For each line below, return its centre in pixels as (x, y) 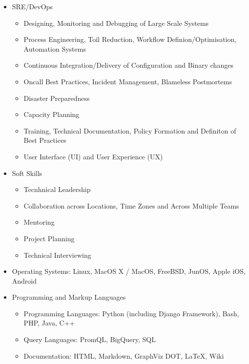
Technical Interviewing (57, 255)
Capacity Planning (52, 114)
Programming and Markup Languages (69, 297)
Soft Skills (27, 173)
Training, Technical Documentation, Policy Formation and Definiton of (130, 130)
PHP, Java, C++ (49, 323)
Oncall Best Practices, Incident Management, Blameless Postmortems (128, 81)
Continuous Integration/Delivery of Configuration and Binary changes (128, 65)
